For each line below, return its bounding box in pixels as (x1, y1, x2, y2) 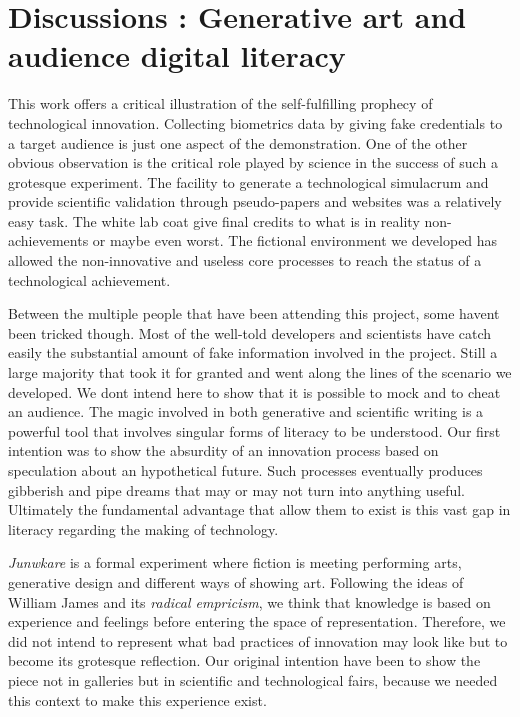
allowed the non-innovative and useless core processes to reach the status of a (8, 250, 482, 271)
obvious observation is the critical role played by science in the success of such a (8, 152, 498, 173)
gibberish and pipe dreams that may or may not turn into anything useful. (8, 479, 466, 500)
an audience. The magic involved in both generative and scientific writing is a (8, 401, 484, 422)
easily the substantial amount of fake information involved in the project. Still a (8, 342, 498, 363)
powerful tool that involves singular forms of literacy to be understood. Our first (8, 420, 501, 441)
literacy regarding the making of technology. (8, 518, 279, 539)
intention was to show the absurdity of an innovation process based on (8, 440, 439, 461)
